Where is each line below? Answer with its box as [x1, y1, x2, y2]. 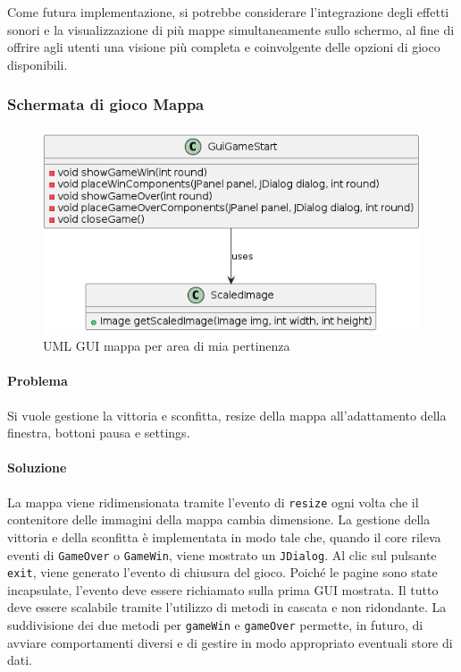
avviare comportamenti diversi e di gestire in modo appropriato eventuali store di [7, 633, 453, 651]
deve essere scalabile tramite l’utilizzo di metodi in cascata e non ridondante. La [7, 598, 447, 617]
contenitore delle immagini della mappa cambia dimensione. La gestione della [7, 510, 431, 529]
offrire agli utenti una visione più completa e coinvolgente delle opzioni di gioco [7, 38, 440, 56]
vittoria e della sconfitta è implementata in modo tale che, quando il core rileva [7, 527, 441, 546]
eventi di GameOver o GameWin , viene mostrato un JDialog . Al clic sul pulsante [7, 545, 437, 564]
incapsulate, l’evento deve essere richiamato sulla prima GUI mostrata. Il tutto [7, 580, 439, 599]
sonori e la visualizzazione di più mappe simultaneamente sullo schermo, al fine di [7, 20, 455, 38]
